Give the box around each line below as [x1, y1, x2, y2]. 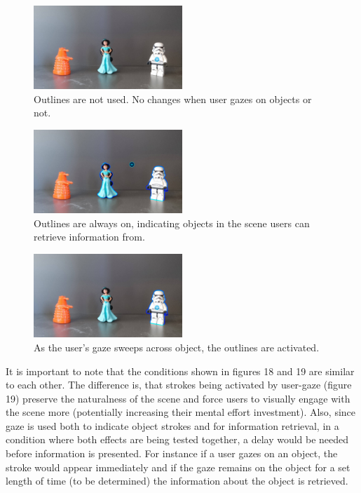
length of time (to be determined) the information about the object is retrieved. [6, 473, 348, 488]
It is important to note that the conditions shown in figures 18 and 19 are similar [6, 363, 355, 378]
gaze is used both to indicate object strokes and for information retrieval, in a [6, 418, 339, 433]
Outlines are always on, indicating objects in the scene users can [34, 215, 310, 230]
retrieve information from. [34, 229, 145, 244]
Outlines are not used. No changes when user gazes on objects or [34, 91, 312, 106]
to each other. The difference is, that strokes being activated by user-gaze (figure [6, 377, 352, 392]
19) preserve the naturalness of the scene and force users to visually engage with [6, 391, 350, 405]
